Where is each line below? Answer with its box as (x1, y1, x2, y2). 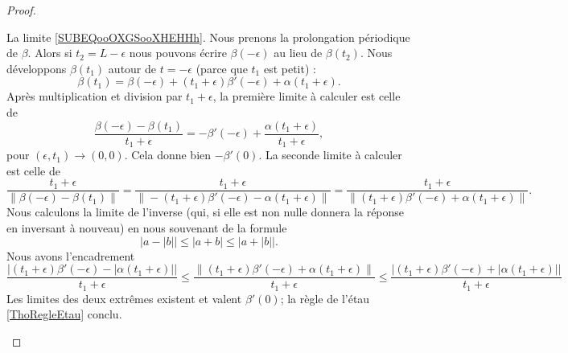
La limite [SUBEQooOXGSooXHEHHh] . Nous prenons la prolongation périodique (6, 28, 410, 45)
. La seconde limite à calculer (258, 146, 402, 163)
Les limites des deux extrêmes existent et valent (6, 289, 242, 306)
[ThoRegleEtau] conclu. (6, 306, 122, 322)
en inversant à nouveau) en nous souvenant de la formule (6, 219, 287, 236)
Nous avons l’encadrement (6, 247, 135, 264)
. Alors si (27, 44, 72, 61)
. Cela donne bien (124, 146, 212, 163)
